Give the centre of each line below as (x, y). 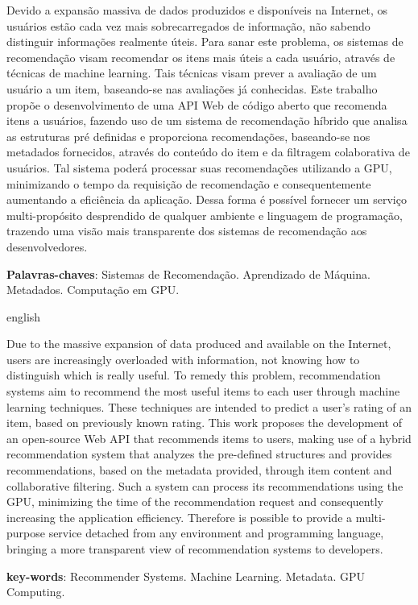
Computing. (36, 592)
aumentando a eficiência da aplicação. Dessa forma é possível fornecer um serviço (207, 199)
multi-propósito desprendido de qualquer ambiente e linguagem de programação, (205, 215)
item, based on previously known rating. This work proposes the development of (204, 423)
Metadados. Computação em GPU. (93, 290)
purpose (26, 533)
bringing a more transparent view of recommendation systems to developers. (195, 549)
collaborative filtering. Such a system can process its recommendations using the (205, 485)
